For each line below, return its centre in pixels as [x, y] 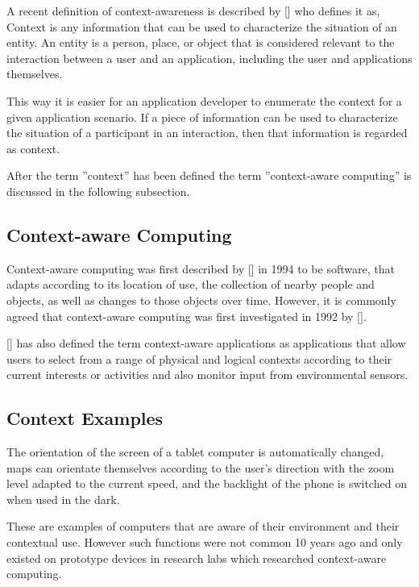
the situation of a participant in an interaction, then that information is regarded [207, 133]
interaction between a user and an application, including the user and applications [209, 58]
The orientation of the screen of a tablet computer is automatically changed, [195, 452]
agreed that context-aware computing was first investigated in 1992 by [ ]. [187, 316]
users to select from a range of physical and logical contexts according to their [199, 358]
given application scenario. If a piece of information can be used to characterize [202, 117]
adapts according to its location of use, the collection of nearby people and [191, 284]
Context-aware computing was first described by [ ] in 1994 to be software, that [201, 268]
